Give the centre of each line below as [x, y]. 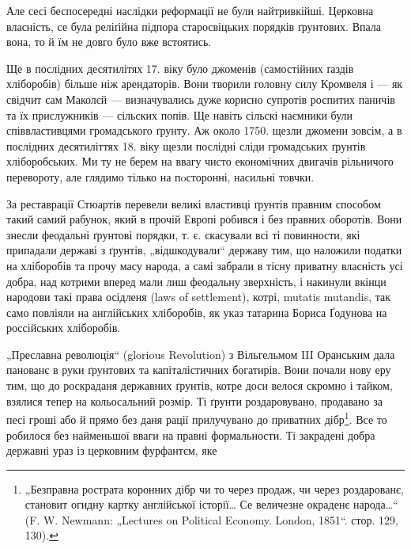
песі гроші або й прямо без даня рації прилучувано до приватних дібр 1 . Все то [197, 418]
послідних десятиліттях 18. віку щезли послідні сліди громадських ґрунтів [186, 145]
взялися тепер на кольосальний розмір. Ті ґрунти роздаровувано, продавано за [194, 400]
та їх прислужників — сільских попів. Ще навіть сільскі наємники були [180, 114]
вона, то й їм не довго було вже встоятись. [109, 42]
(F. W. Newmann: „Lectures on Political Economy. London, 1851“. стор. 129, [211, 519]
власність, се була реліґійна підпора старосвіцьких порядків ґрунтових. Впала [194, 26]
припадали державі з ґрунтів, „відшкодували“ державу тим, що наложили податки [204, 250]
